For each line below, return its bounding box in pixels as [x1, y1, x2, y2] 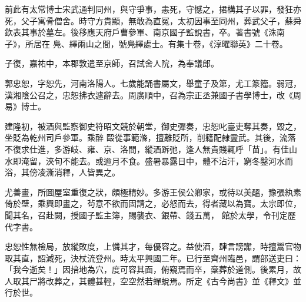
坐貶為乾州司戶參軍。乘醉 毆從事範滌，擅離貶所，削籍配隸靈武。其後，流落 [5, 131, 296, 144]
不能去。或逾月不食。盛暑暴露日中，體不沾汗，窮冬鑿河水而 [62, 154, 293, 167]
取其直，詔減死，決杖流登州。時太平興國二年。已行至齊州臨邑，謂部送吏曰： [5, 251, 301, 264]
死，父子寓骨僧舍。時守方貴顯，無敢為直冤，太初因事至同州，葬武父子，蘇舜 [5, 14, 301, 26]
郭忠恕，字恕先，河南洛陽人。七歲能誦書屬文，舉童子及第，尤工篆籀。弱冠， [5, 77, 301, 89]
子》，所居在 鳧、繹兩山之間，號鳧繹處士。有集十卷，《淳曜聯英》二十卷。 [5, 37, 288, 49]
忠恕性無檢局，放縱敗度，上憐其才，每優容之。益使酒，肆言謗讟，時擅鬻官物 [5, 240, 301, 253]
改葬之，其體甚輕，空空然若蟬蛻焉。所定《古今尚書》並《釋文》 [45, 274, 293, 287]
